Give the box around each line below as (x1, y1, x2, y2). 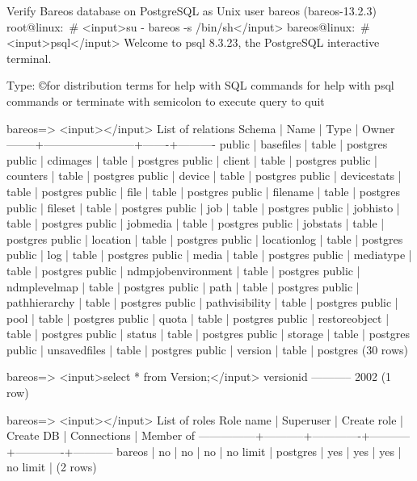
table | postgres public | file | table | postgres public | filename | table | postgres (6, 182, 401, 199)
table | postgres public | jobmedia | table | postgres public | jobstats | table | (6, 215, 385, 232)
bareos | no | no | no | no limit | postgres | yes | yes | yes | (116, 442, 402, 459)
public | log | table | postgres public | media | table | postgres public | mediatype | (6, 246, 412, 263)
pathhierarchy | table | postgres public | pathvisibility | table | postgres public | (6, 294, 398, 311)
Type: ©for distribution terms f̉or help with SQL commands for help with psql (6, 77, 394, 94)
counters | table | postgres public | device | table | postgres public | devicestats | (6, 167, 402, 184)
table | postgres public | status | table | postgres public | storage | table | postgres (6, 325, 410, 342)
